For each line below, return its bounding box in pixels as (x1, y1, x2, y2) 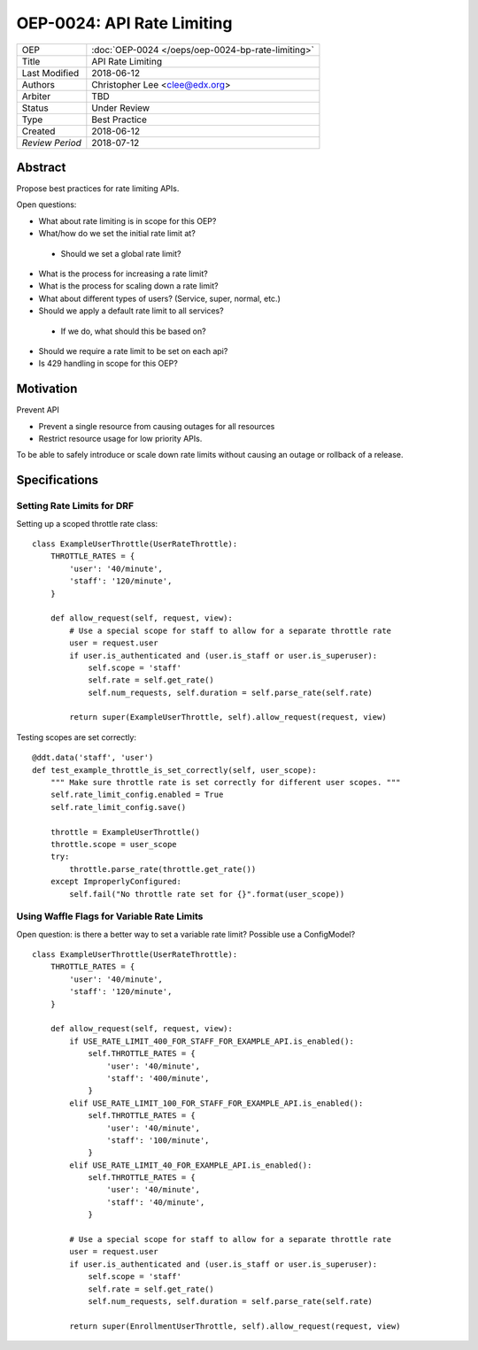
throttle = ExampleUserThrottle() (50, 827, 201, 837)
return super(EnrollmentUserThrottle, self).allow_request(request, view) (69, 1321, 401, 1331)
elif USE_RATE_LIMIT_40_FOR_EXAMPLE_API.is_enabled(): (69, 1160, 312, 1170)
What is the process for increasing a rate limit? (38, 268, 208, 279)
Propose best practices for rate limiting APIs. (16, 183, 180, 194)
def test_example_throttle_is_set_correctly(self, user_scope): (32, 765, 318, 775)
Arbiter (21, 89, 51, 102)
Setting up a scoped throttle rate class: (16, 518, 158, 528)
